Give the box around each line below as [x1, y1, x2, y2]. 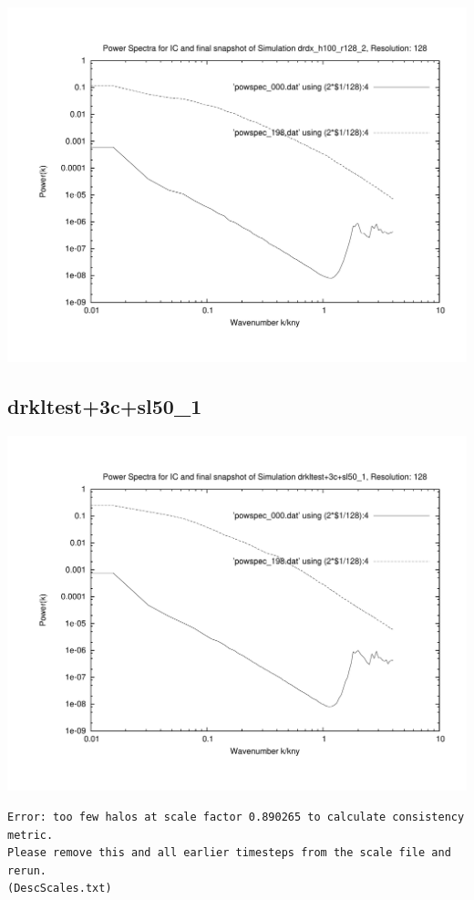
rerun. [7, 864, 46, 877]
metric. [7, 828, 54, 842]
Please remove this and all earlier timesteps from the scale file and [7, 846, 451, 860]
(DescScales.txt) [7, 882, 112, 895]
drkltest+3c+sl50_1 [7, 392, 202, 420]
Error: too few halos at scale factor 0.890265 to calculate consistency [7, 811, 465, 824]
